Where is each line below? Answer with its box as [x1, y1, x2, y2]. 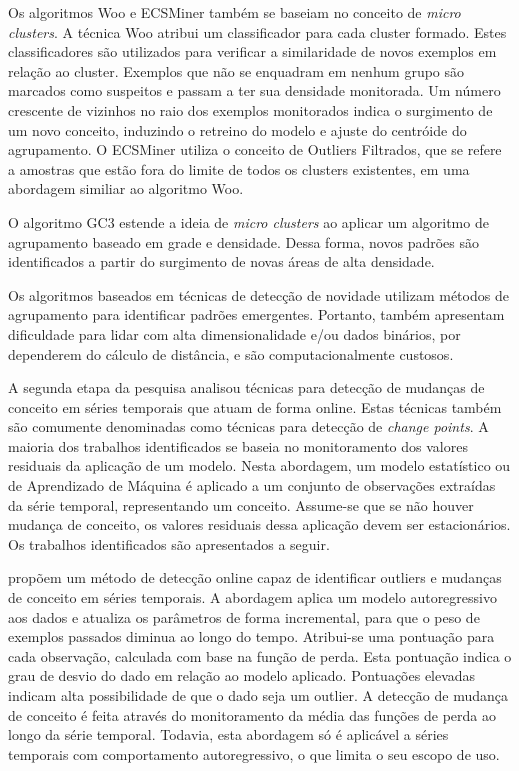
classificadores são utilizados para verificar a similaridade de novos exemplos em [8, 41, 497, 62]
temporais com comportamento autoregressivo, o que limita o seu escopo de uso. [8, 743, 500, 764]
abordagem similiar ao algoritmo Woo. [8, 178, 244, 199]
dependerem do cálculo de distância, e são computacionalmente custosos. [8, 343, 454, 364]
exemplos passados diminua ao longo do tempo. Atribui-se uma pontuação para [8, 626, 495, 647]
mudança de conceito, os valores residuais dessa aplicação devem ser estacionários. [8, 514, 511, 535]
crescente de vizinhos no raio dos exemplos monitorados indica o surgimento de [8, 99, 493, 120]
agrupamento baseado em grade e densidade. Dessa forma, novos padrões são [8, 231, 480, 252]
